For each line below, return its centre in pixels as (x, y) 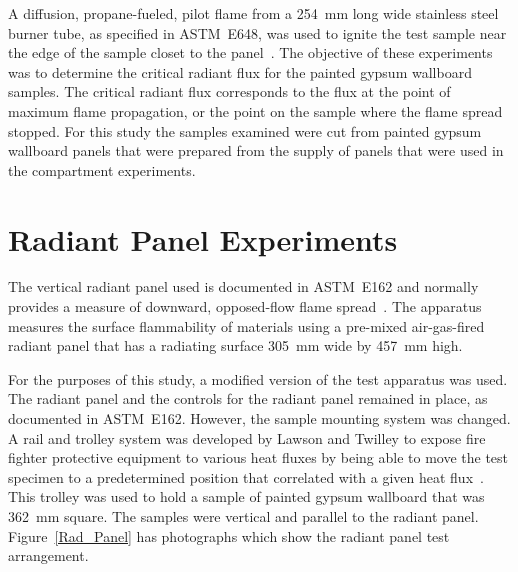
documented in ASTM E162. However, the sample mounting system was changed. (259, 418)
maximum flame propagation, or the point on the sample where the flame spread (255, 110)
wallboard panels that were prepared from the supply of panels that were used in (256, 150)
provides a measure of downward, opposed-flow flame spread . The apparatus (245, 306)
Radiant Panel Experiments (203, 238)
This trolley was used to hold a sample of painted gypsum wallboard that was (246, 496)
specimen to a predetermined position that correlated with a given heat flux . (246, 476)
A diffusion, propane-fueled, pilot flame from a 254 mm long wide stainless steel (253, 13)
